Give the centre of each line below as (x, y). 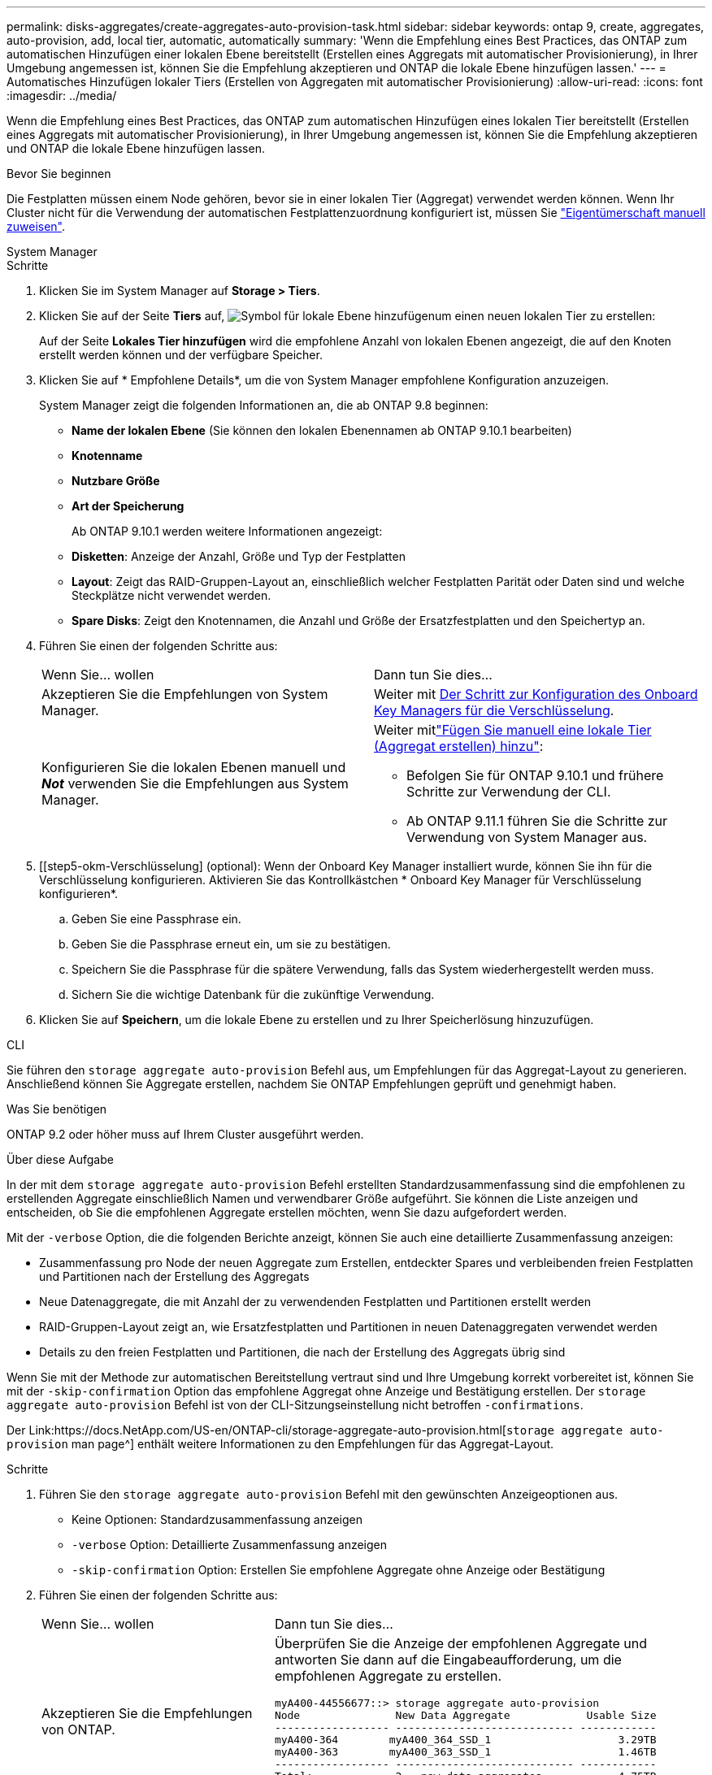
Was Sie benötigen (57, 1109)
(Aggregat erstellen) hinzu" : (459, 746)
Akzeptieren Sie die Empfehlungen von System (185, 694)
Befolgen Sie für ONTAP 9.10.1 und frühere (535, 775)
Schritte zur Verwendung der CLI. (509, 792)
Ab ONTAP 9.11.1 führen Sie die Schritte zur (537, 821)
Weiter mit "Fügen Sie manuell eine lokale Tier (513, 730)
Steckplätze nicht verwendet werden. (171, 595)
